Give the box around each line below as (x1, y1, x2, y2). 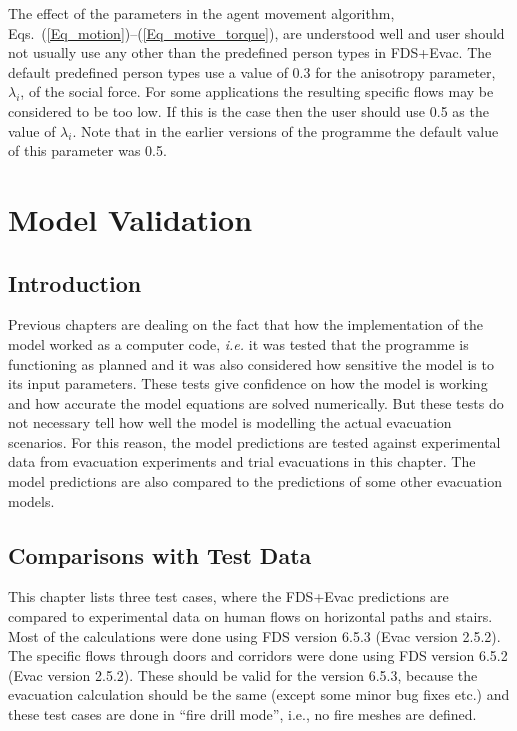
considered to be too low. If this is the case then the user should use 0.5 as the (8, 100, 489, 121)
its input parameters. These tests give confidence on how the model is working (8, 373, 488, 394)
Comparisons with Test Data (8, 539, 312, 570)
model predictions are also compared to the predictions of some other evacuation (8, 471, 502, 492)
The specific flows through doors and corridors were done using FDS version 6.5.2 (8, 645, 508, 666)
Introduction (8, 267, 142, 298)
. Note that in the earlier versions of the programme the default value (72, 120, 499, 141)
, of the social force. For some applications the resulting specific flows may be (20, 81, 494, 102)
